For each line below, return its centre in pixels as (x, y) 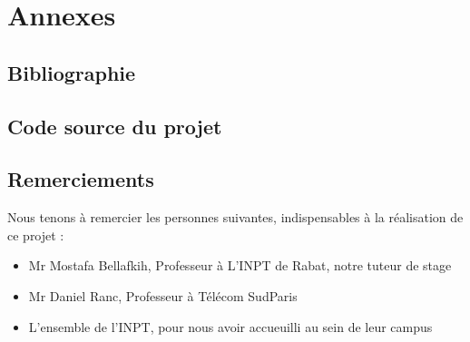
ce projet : (36, 235)
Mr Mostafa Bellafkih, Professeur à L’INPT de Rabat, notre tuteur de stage (240, 265)
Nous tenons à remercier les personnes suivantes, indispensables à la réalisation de (235, 217)
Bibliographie (72, 72)
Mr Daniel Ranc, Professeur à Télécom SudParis (163, 295)
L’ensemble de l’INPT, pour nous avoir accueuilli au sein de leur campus (230, 326)
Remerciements (81, 179)
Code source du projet (115, 126)
